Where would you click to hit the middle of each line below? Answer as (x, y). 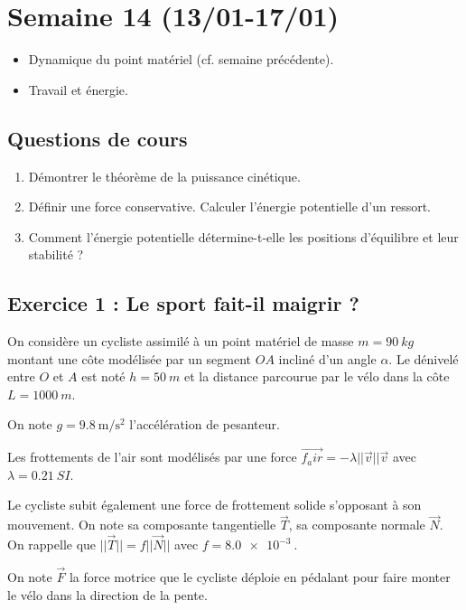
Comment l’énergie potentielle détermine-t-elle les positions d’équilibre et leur (243, 236)
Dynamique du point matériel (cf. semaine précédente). (181, 59)
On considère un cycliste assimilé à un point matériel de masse (181, 341)
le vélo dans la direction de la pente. (107, 594)
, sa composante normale (357, 525)
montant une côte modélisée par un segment (130, 358)
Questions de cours (98, 138)
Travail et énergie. (78, 89)
